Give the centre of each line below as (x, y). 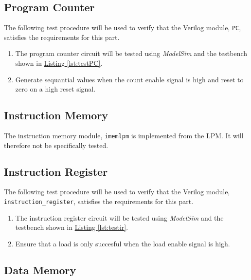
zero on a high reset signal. (55, 89)
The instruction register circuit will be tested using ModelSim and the (119, 217)
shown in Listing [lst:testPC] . (59, 63)
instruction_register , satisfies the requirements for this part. (99, 201)
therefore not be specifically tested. (56, 145)
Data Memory (40, 270)
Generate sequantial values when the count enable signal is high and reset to (129, 79)
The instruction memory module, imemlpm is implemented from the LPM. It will (124, 136)
